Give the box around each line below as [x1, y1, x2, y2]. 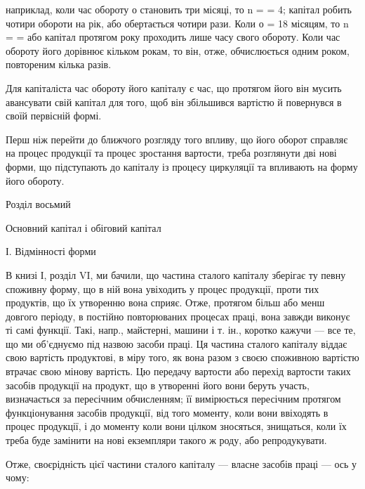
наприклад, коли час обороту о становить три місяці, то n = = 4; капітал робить [6, 2, 352, 16]
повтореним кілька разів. [6, 57, 112, 72]
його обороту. [6, 173, 65, 188]
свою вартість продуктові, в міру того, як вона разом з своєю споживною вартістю [6, 350, 359, 365]
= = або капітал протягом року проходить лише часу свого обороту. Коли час [6, 30, 340, 44]
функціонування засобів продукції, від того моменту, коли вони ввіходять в [6, 405, 328, 419]
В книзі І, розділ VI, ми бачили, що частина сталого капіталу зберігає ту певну [6, 267, 346, 282]
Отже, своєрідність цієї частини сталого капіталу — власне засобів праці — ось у [6, 456, 357, 471]
